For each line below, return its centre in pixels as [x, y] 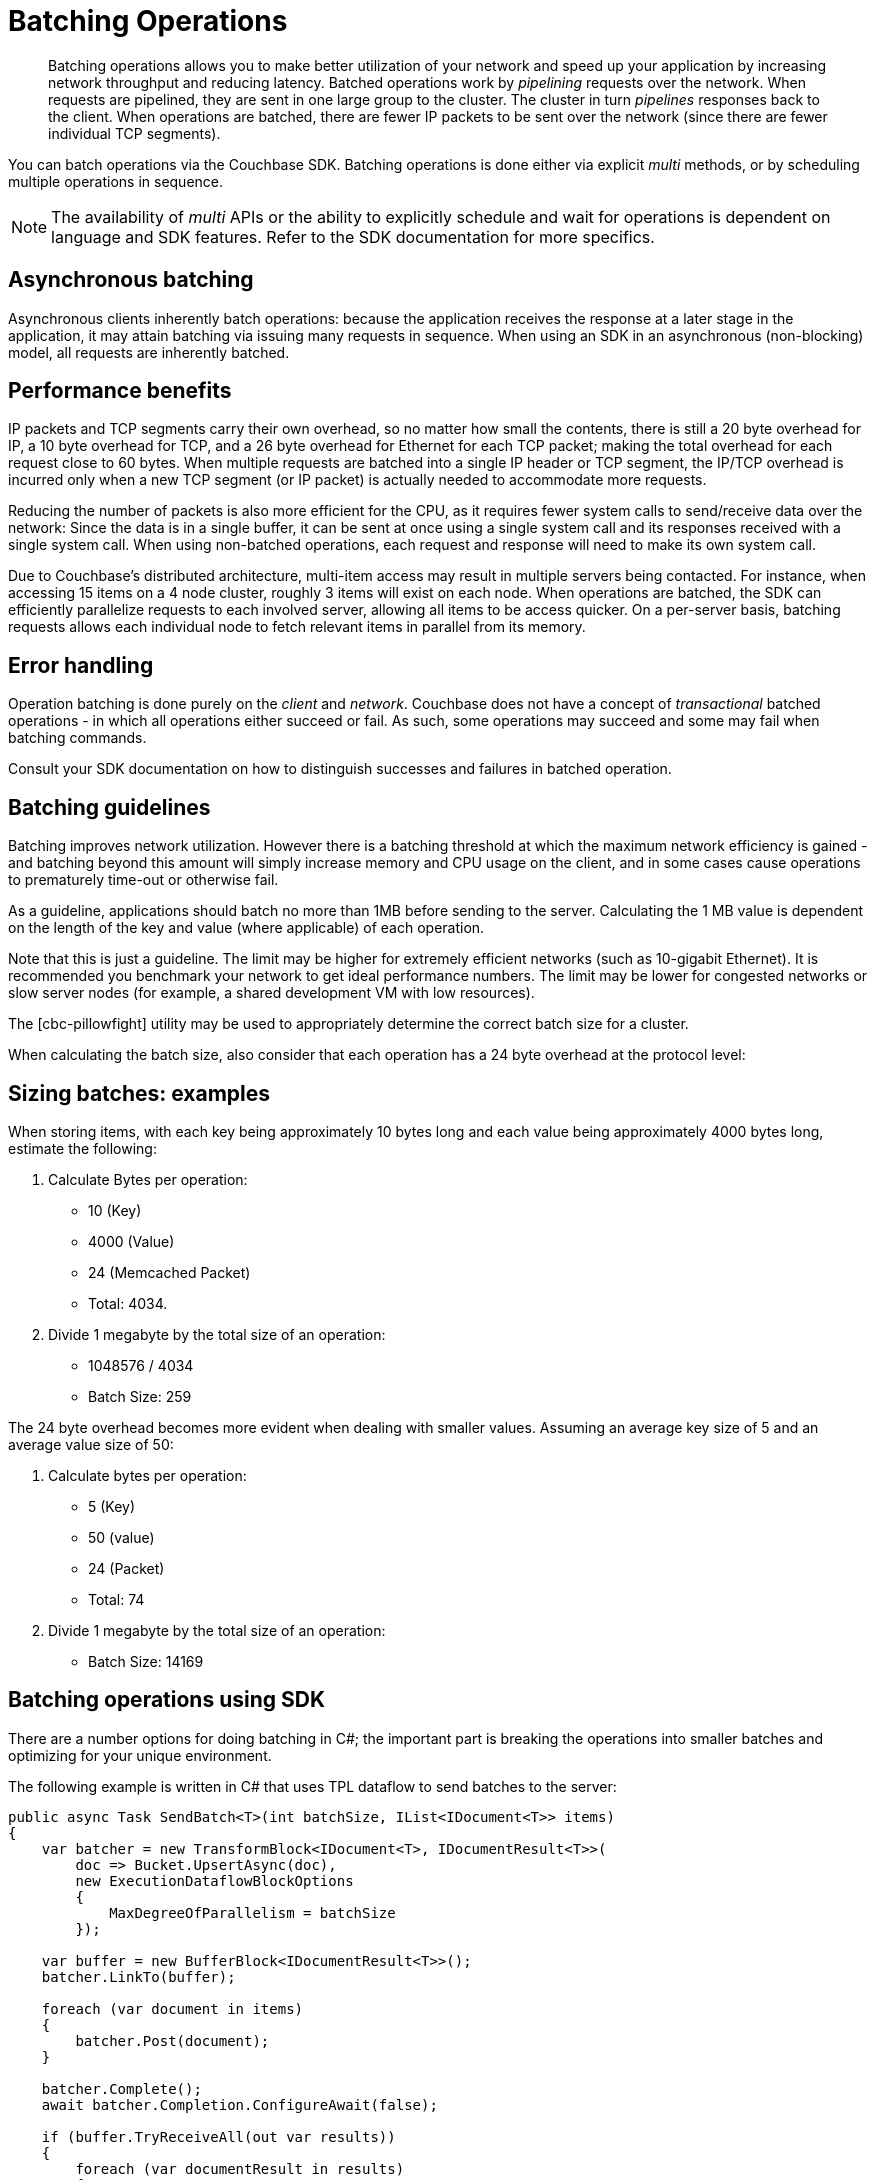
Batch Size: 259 [140, 1396]
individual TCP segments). [134, 133]
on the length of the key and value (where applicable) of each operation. [246, 928]
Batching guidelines [109, 807]
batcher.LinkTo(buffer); [138, 1976]
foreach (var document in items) [172, 2008]
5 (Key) [112, 1506]
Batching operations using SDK [167, 1700]
